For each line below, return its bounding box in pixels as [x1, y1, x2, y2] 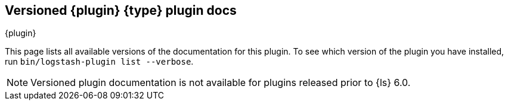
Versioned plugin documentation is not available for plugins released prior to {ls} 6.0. [30, 77, 411, 89]
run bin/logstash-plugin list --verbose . [5, 56, 194, 67]
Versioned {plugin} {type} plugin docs [5, 3, 237, 18]
